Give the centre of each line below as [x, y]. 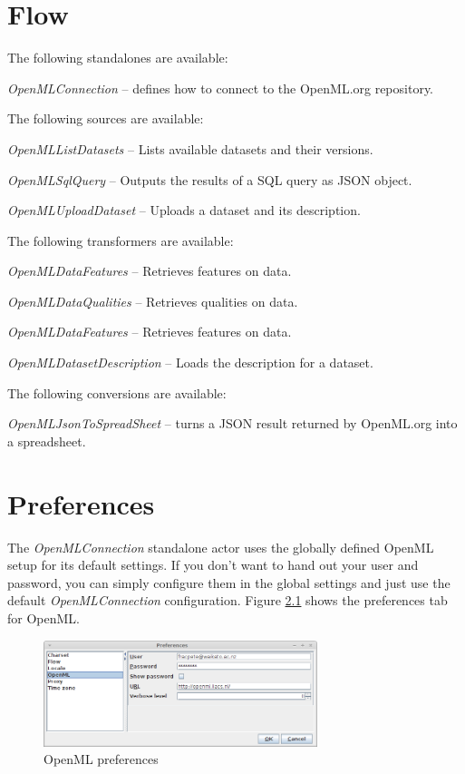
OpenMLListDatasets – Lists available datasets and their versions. [190, 148]
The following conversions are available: [117, 392]
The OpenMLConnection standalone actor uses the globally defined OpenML [221, 547]
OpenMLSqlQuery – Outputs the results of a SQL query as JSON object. [210, 179]
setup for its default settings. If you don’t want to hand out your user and [213, 565]
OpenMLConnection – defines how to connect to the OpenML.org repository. [221, 88]
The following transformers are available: [121, 240]
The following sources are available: [106, 118]
